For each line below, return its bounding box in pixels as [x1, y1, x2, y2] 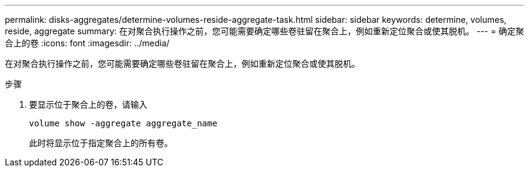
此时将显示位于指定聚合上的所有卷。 [29, 138, 173, 148]
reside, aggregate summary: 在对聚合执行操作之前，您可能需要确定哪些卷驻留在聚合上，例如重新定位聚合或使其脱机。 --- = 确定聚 [5, 26, 524, 36]
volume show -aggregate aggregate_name [29, 118, 217, 128]
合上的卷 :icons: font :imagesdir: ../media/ [5, 38, 170, 48]
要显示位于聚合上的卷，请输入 [29, 99, 147, 109]
